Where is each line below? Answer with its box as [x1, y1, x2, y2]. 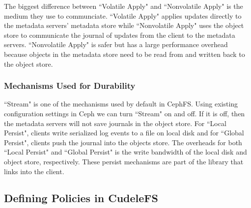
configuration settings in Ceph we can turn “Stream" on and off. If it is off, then [4, 108, 245, 118]
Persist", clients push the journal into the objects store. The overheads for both [4, 137, 242, 147]
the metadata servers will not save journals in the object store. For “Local [4, 118, 226, 128]
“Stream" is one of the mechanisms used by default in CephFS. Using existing [4, 99, 238, 109]
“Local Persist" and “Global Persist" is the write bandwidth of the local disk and [4, 147, 247, 157]
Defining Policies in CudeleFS [4, 190, 158, 205]
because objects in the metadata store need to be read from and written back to [4, 49, 245, 59]
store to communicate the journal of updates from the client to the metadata [4, 29, 235, 40]
